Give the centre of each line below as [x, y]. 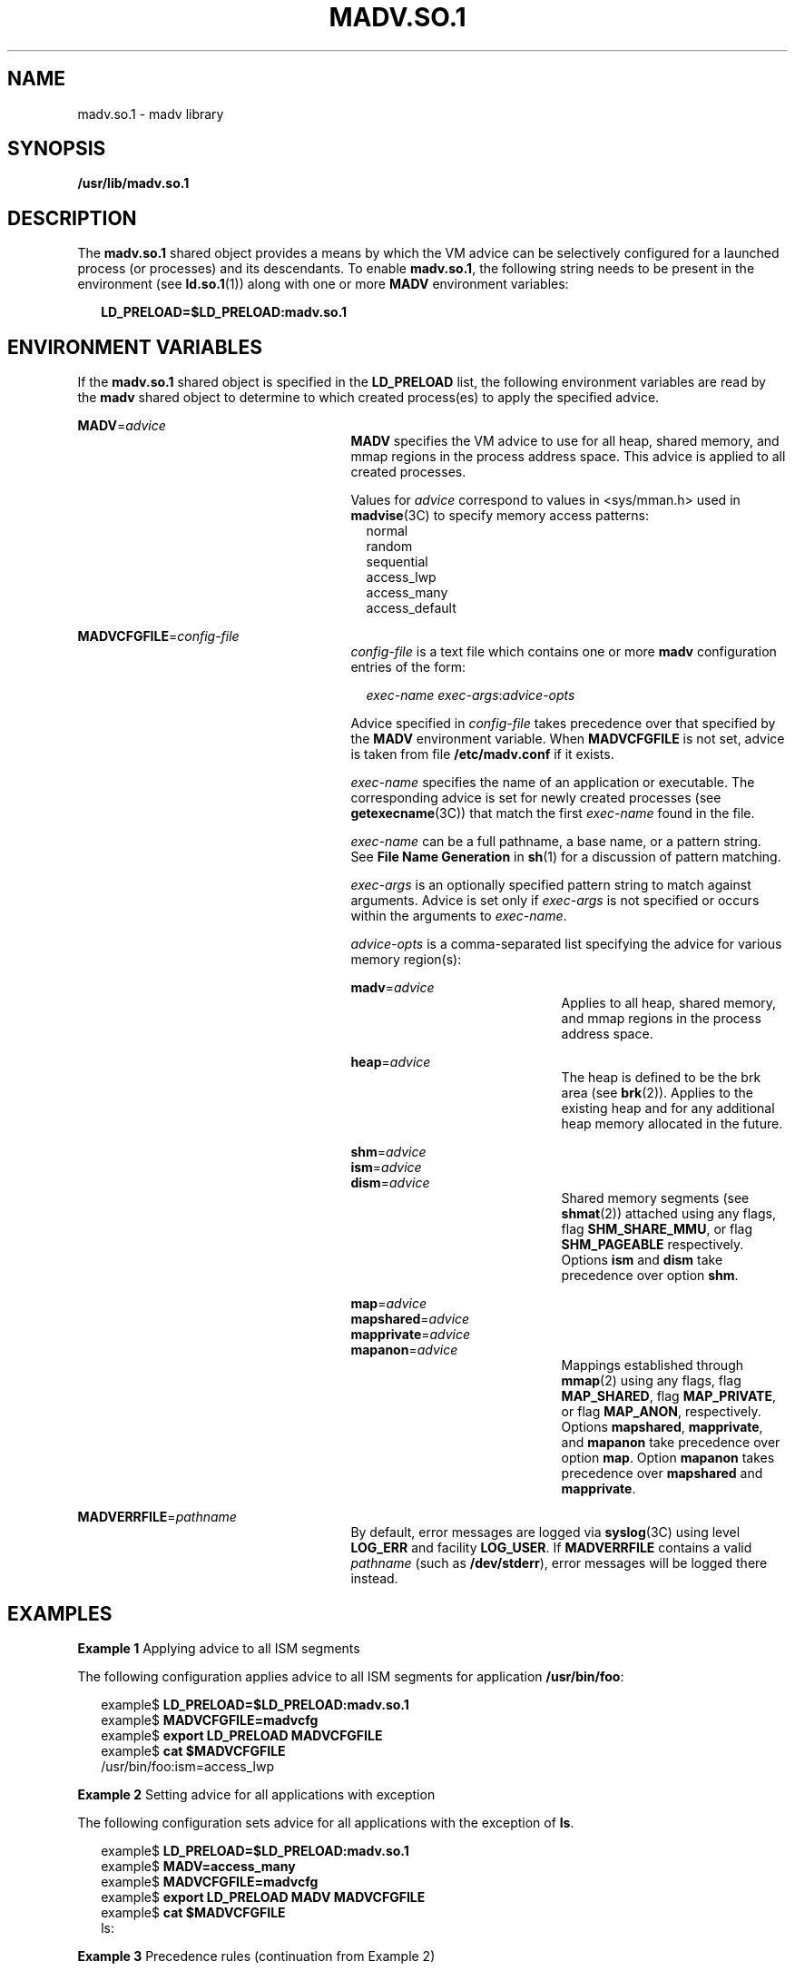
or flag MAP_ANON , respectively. [661, 1412]
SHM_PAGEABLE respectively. [653, 1245]
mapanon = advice [404, 1350]
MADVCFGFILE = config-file [158, 636]
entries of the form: [408, 667]
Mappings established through [653, 1365]
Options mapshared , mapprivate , [662, 1427]
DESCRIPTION [72, 218]
